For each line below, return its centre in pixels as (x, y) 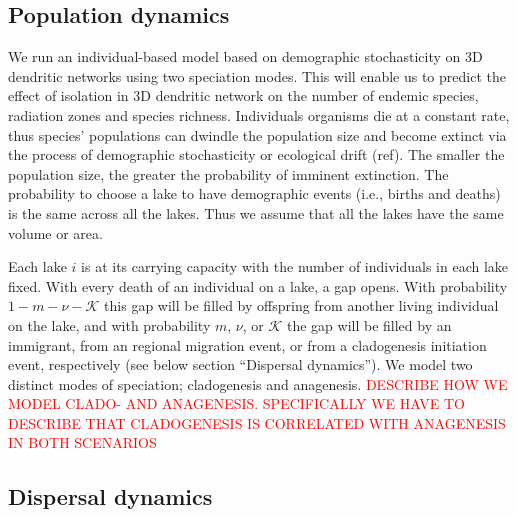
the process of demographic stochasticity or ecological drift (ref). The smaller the (256, 154)
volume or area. (55, 232)
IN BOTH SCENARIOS (82, 442)
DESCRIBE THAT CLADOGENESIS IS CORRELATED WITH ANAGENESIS (257, 422)
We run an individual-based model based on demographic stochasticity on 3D (245, 56)
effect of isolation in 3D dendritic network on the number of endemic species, (243, 95)
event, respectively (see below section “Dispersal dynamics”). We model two (240, 364)
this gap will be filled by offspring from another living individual (301, 305)
